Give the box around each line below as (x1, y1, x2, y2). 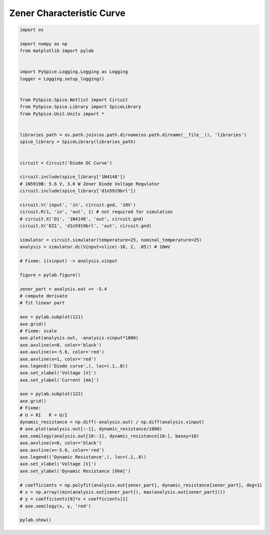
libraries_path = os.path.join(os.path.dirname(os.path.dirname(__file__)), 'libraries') (19, 132, 247, 138)
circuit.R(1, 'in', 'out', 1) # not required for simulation (19, 209, 173, 215)
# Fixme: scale (19, 328, 57, 334)
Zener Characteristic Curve (9, 8, 125, 19)
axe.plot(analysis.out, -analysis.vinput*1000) (19, 335, 138, 341)
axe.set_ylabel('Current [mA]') (19, 377, 99, 383)
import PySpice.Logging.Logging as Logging (19, 69, 128, 75)
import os (19, 27, 44, 33)
